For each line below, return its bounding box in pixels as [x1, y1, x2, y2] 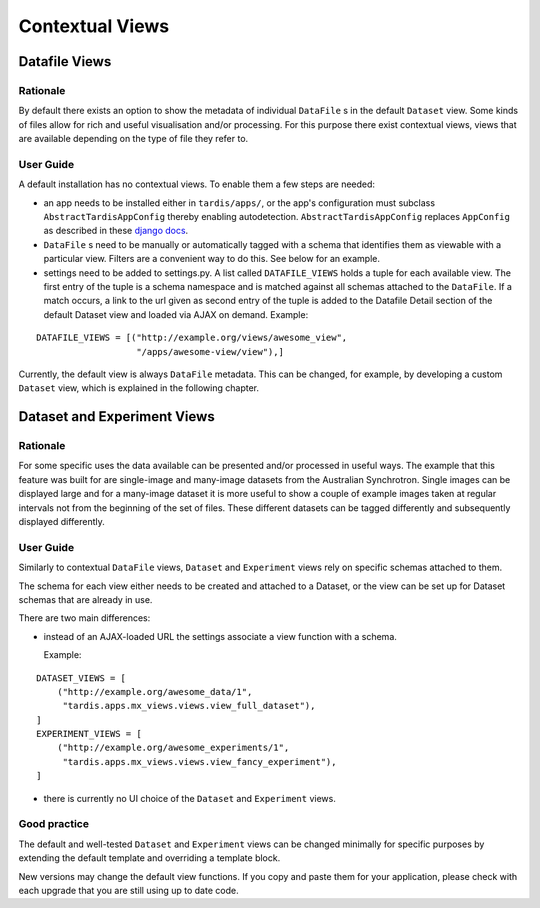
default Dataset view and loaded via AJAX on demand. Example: [43, 308, 309, 320]
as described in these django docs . [43, 225, 189, 237]
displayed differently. [18, 516, 105, 528]
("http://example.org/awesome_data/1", [56, 686, 253, 697]
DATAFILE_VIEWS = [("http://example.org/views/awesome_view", [36, 332, 348, 344]
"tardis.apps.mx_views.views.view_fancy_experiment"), [62, 756, 337, 767]
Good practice [18, 817, 90, 831]
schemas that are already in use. [18, 593, 153, 605]
